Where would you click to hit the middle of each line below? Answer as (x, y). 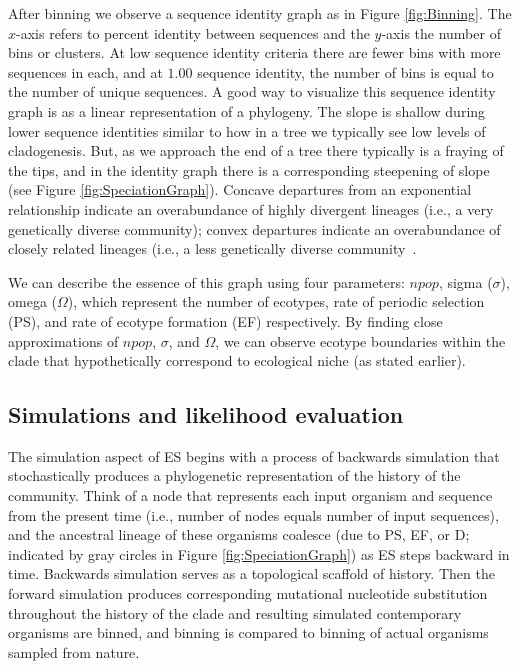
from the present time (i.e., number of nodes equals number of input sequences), (253, 514)
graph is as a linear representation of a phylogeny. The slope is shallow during (247, 110)
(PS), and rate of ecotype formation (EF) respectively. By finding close (225, 320)
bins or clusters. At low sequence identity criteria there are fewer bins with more (254, 52)
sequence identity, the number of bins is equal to (345, 71)
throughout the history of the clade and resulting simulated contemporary (235, 612)
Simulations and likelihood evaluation (206, 414)
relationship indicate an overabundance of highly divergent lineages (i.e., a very (251, 208)
